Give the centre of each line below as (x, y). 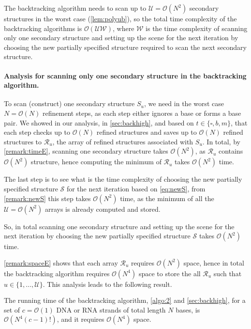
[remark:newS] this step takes (47, 198)
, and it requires (81, 319)
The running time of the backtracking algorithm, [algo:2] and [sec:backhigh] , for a (125, 300)
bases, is (188, 309)
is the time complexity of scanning (197, 28)
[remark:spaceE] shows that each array (61, 262)
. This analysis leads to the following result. (107, 284)
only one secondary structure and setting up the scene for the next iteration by (121, 38)
